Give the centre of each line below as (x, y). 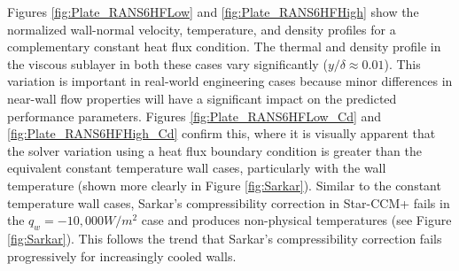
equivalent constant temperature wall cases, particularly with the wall (197, 168)
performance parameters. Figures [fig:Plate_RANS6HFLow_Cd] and (194, 116)
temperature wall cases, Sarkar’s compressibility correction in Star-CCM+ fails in (229, 202)
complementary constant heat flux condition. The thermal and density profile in (224, 46)
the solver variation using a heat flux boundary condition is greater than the (214, 150)
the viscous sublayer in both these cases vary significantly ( (167, 63)
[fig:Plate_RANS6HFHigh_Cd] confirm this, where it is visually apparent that (222, 133)
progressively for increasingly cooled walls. (122, 256)
